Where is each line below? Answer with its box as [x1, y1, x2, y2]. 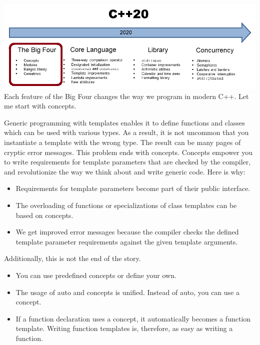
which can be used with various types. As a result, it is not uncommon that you [4, 127, 249, 137]
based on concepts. [15, 209, 73, 220]
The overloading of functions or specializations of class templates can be [15, 199, 237, 210]
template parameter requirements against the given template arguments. [15, 236, 238, 246]
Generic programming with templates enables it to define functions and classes [4, 117, 245, 127]
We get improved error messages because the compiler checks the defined [15, 226, 239, 237]
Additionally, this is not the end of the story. [4, 253, 141, 263]
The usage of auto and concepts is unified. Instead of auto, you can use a [15, 286, 239, 297]
